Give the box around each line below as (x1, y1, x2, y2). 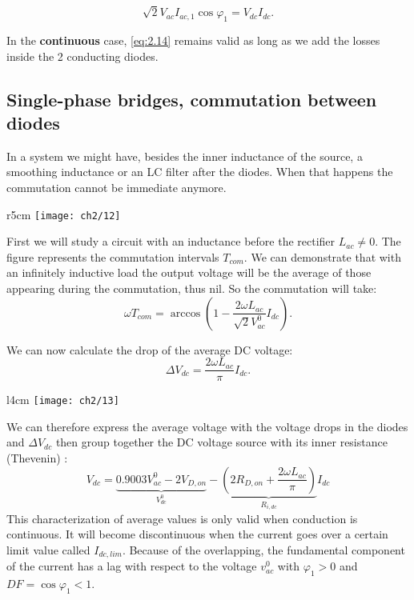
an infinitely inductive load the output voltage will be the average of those (6, 264, 372, 281)
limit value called (6, 541, 90, 558)
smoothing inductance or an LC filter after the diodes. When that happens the (6, 163, 393, 180)
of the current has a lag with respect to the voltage (6, 558, 257, 574)
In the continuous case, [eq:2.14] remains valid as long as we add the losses (6, 31, 380, 48)
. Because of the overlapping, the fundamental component (122, 541, 405, 558)
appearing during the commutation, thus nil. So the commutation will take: (6, 279, 377, 296)
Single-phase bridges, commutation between (6, 86, 377, 111)
